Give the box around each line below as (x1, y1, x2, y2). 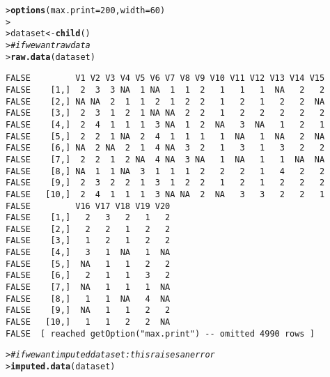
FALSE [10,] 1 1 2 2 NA (6, 317, 171, 328)
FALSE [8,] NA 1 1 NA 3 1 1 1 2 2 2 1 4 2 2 (6, 166, 325, 176)
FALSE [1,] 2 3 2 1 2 (6, 213, 171, 223)
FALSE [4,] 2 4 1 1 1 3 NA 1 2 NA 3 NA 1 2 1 (6, 119, 325, 130)
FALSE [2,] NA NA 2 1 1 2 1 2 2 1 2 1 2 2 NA (6, 96, 325, 107)
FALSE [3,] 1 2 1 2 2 (6, 236, 171, 246)
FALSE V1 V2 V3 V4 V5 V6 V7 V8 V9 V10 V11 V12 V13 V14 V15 (6, 73, 325, 84)
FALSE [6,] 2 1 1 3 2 (6, 270, 171, 281)
